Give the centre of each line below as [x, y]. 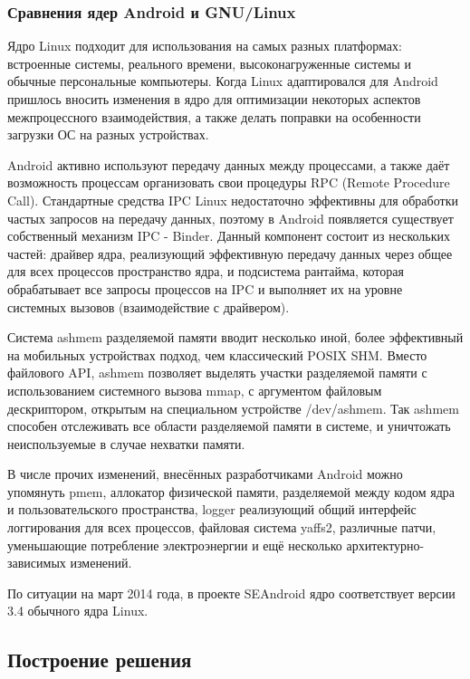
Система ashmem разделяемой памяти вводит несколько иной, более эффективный [235, 337]
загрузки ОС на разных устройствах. [108, 134]
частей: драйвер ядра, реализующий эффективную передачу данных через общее [230, 253]
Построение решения [100, 660]
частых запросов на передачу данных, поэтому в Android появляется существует [230, 218]
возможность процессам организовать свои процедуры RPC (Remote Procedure [229, 182]
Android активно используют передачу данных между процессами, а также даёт [229, 164]
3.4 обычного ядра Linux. [78, 611]
